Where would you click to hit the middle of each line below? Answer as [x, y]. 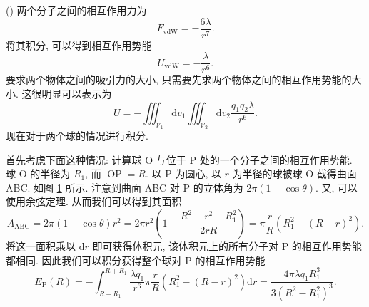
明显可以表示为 [77, 93]
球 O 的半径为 [38, 173]
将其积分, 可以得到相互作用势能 [79, 45]
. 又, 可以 [337, 187]
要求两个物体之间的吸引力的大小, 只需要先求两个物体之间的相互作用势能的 [179, 79]
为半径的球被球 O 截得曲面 [294, 173]
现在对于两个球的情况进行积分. [77, 135]
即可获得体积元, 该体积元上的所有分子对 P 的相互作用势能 [227, 245]
